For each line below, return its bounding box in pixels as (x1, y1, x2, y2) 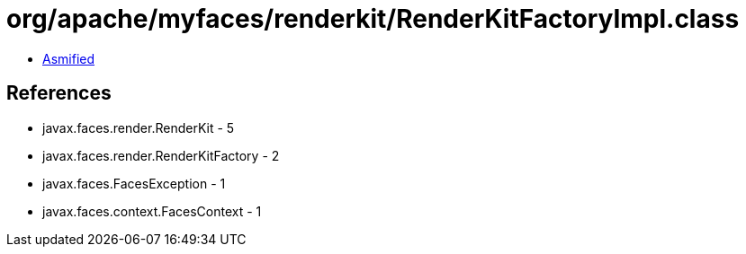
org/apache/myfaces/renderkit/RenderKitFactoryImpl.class (6, 4, 740, 34)
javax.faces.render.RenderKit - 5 (42, 119, 235, 136)
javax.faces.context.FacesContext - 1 (42, 203, 262, 219)
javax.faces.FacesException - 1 (42, 175, 226, 191)
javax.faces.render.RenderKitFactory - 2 (42, 147, 280, 163)
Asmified (42, 50, 95, 66)
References (6, 82, 112, 105)
